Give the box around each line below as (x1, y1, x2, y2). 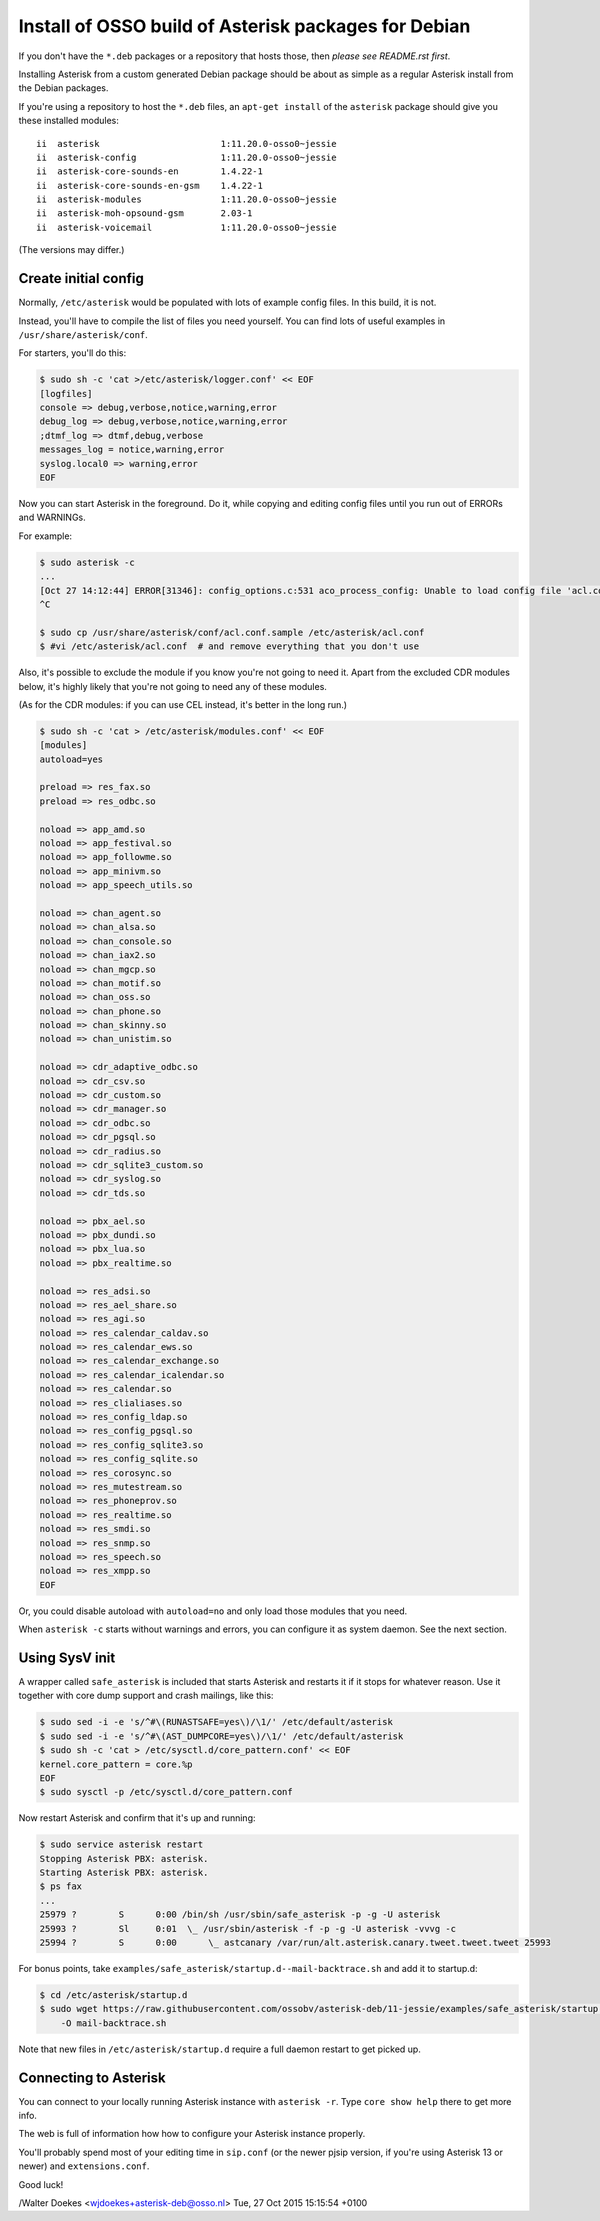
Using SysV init (18, 1649, 116, 1666)
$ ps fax (39, 1881, 83, 1892)
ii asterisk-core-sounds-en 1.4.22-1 (36, 166, 264, 177)
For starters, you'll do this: (18, 347, 127, 359)
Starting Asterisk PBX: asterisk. (39, 1867, 209, 1879)
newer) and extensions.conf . (18, 2160, 150, 2172)
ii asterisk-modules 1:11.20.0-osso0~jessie (36, 194, 337, 205)
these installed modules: (18, 115, 120, 127)
